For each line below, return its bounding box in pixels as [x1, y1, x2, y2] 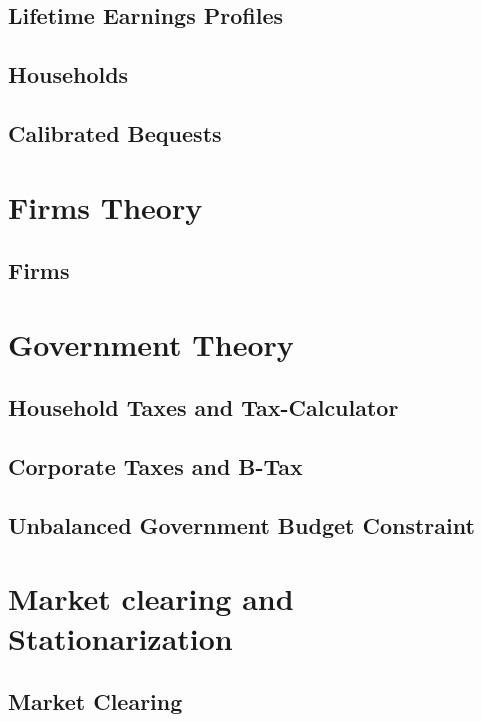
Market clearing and [8, 578, 294, 619]
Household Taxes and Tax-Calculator [8, 392, 399, 423]
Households [8, 59, 129, 90]
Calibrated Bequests [8, 117, 222, 148]
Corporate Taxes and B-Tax [8, 451, 303, 482]
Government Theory [8, 323, 294, 364]
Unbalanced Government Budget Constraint [8, 509, 475, 540]
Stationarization [8, 617, 233, 658]
